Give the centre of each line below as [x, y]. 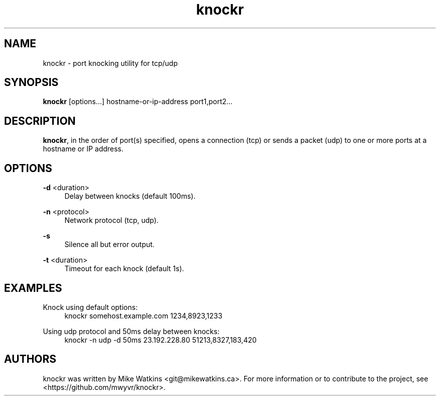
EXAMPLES [33, 288]
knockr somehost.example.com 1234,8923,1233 [143, 315]
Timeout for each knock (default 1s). [124, 269]
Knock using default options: [90, 307]
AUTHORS [30, 359]
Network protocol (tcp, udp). [112, 220]
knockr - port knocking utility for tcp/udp [110, 63]
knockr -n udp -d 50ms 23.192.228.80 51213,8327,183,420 [160, 340]
